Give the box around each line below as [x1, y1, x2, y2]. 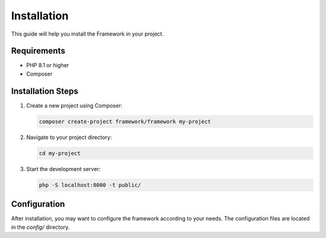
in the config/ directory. [11, 224, 70, 231]
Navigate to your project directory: [26, 133, 112, 141]
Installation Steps [11, 86, 78, 96]
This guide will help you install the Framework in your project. [11, 30, 164, 37]
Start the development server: [26, 165, 101, 172]
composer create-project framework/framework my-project [39, 118, 211, 125]
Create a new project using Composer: [26, 101, 123, 109]
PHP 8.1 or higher [26, 62, 69, 69]
